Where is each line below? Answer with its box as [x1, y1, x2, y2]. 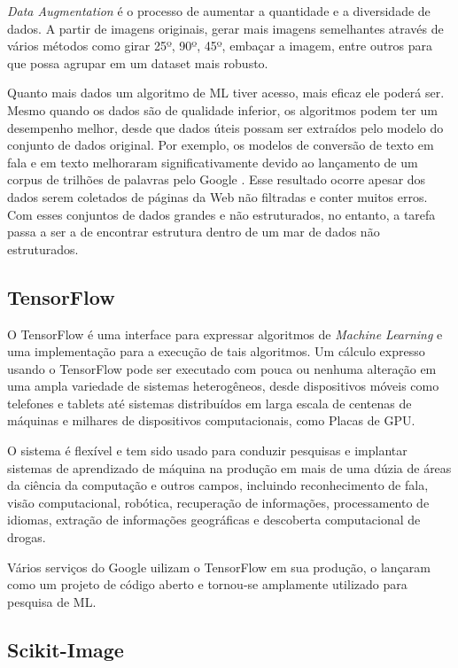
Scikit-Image [7, 635, 124, 663]
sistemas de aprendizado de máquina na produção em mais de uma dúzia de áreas [7, 458, 452, 477]
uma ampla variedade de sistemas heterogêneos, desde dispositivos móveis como [7, 377, 439, 395]
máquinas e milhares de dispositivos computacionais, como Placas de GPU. [7, 411, 415, 430]
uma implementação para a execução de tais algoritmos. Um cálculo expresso [7, 342, 425, 361]
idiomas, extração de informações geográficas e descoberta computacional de [7, 510, 421, 529]
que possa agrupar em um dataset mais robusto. [7, 53, 268, 72]
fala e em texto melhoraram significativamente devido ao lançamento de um [7, 152, 418, 171]
